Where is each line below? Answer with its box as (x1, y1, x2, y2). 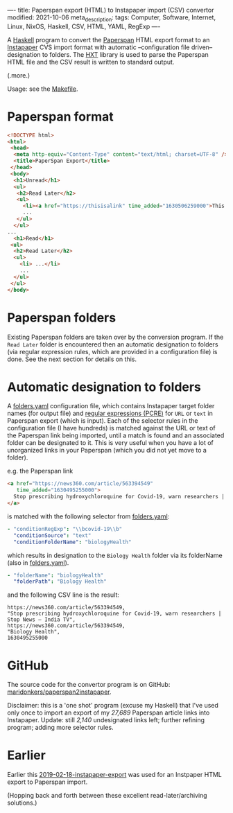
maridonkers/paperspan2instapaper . (7, 688, 112, 696)
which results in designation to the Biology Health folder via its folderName (7, 551, 223, 559)
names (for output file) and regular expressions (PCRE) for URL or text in (7, 409, 214, 418)
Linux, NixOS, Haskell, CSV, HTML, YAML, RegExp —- (7, 22, 161, 30)
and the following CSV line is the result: (7, 591, 120, 599)
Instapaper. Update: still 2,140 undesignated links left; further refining (7, 716, 205, 724)
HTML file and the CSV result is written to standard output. (7, 58, 175, 66)
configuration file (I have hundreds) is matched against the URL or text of (7, 424, 216, 432)
